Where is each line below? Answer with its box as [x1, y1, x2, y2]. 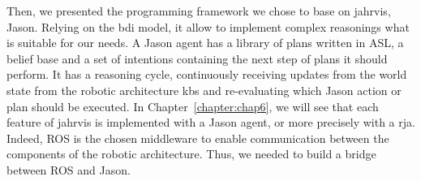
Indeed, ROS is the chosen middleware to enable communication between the [6, 129, 389, 146]
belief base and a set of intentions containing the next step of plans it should [6, 50, 388, 67]
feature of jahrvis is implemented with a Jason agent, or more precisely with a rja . [6, 114, 415, 131]
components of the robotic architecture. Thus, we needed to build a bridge [6, 145, 376, 162]
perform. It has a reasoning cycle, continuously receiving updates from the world [6, 66, 407, 83]
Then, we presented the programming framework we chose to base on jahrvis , [6, 2, 391, 19]
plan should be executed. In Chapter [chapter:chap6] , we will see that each [6, 97, 379, 114]
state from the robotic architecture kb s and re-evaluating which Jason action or [6, 81, 402, 98]
